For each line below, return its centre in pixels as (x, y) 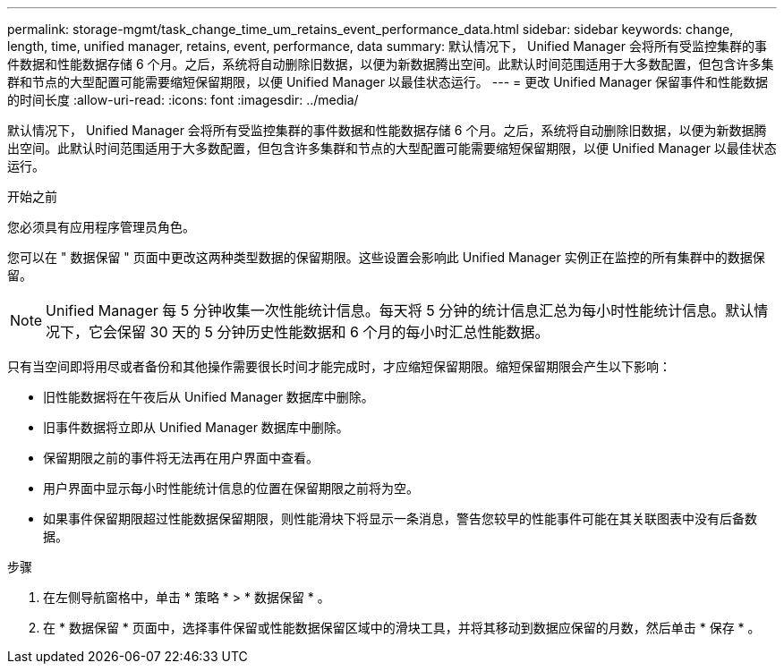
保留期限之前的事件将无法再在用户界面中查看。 (181, 458)
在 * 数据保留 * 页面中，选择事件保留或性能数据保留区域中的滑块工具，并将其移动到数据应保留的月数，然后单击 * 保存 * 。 (402, 628)
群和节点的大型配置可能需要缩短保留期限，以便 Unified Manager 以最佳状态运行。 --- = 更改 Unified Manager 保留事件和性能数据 (388, 82)
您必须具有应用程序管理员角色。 (101, 227)
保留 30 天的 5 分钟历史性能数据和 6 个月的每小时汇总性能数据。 (333, 332)
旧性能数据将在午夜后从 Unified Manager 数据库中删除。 (209, 397)
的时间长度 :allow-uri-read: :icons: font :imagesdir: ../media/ (183, 100)
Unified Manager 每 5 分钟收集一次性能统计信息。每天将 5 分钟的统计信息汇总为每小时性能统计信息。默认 (400, 310)
